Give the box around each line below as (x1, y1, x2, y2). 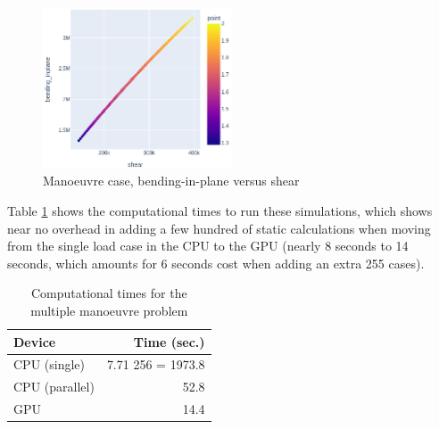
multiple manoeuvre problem (30, 301, 188, 319)
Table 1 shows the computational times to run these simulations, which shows (7, 201, 433, 219)
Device (13, 332, 56, 351)
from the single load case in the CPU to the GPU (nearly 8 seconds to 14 (7, 236, 409, 255)
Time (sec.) (133, 332, 205, 351)
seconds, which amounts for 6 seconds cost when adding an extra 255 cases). (7, 253, 425, 272)
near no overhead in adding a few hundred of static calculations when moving (7, 219, 431, 237)
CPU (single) (13, 355, 85, 374)
